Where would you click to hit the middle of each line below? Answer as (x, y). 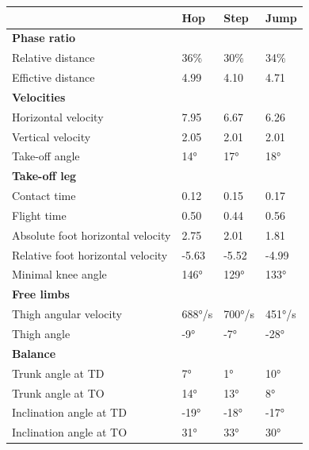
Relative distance (53, 58)
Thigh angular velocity (67, 314)
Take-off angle (46, 156)
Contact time (44, 196)
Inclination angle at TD (69, 412)
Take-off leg (44, 176)
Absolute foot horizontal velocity (92, 235)
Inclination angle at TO (70, 432)
